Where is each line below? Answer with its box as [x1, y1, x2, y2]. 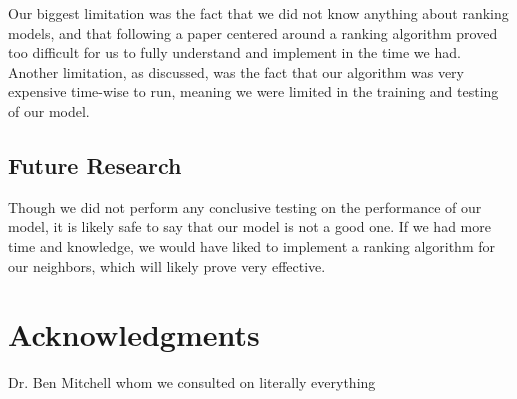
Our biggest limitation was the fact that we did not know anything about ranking [8, 3, 509, 23]
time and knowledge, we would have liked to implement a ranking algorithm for [8, 235, 496, 256]
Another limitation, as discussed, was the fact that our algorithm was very [8, 61, 464, 82]
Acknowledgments [8, 314, 260, 355]
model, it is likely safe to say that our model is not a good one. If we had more [8, 216, 491, 237]
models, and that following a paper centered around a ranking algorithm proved [8, 22, 498, 43]
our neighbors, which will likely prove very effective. [8, 255, 326, 276]
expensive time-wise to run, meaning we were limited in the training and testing [8, 81, 499, 102]
